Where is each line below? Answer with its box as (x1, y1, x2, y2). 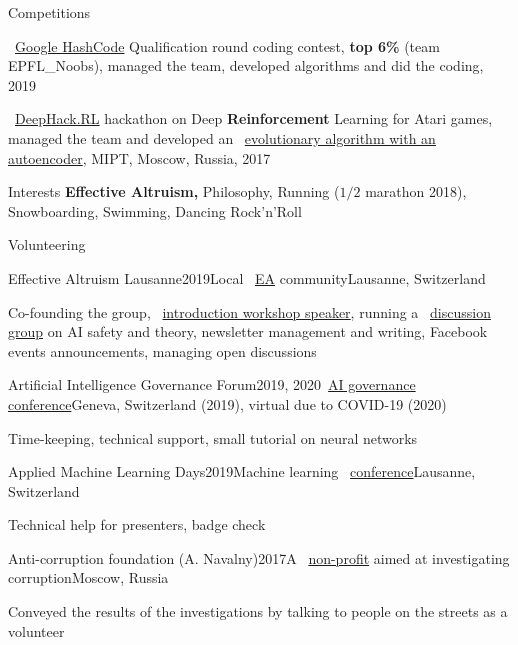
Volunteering (8, 234, 86, 255)
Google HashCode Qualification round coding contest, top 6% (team (15, 35, 440, 56)
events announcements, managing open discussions (8, 340, 317, 361)
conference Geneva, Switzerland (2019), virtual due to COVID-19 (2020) (8, 393, 447, 414)
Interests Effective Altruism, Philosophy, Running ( (8, 181, 340, 202)
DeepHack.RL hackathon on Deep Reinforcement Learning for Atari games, (15, 108, 493, 129)
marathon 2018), (365, 181, 467, 202)
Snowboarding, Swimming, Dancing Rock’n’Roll (8, 200, 302, 221)
